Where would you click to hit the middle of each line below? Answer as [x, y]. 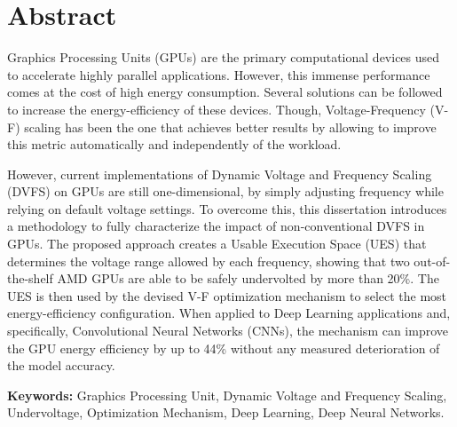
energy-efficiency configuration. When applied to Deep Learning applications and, [229, 313]
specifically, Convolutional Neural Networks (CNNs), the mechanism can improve [228, 331]
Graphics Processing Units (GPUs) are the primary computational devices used [224, 57]
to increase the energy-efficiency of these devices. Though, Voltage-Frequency [217, 109]
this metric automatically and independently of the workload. [174, 144]
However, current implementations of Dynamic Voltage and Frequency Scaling [220, 174]
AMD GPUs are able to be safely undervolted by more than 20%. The [248, 278]
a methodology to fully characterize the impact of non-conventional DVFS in [216, 226]
